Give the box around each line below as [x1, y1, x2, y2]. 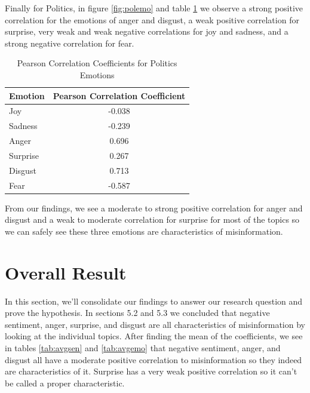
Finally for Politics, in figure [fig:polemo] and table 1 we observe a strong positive [5, 2, 303, 14]
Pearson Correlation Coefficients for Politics [17, 57, 177, 69]
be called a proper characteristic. [5, 376, 125, 389]
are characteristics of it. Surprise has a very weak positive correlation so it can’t [5, 365, 297, 377]
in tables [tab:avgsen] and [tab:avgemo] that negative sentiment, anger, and [5, 342, 281, 354]
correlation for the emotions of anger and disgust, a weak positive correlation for [5, 13, 299, 26]
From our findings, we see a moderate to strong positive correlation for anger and [5, 201, 303, 214]
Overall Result [5, 260, 127, 284]
